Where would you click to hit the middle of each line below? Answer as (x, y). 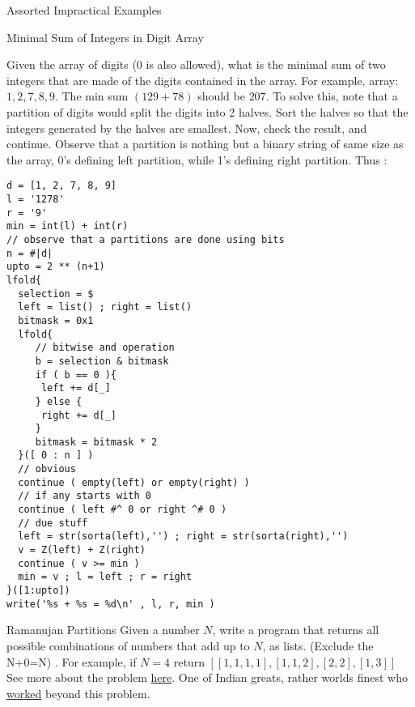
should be (221, 96)
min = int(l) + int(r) (68, 226)
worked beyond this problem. (78, 693)
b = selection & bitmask (102, 361)
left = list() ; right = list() (105, 307)
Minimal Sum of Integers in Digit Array (105, 37)
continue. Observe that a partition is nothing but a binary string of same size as (205, 144)
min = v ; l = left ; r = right (105, 577)
